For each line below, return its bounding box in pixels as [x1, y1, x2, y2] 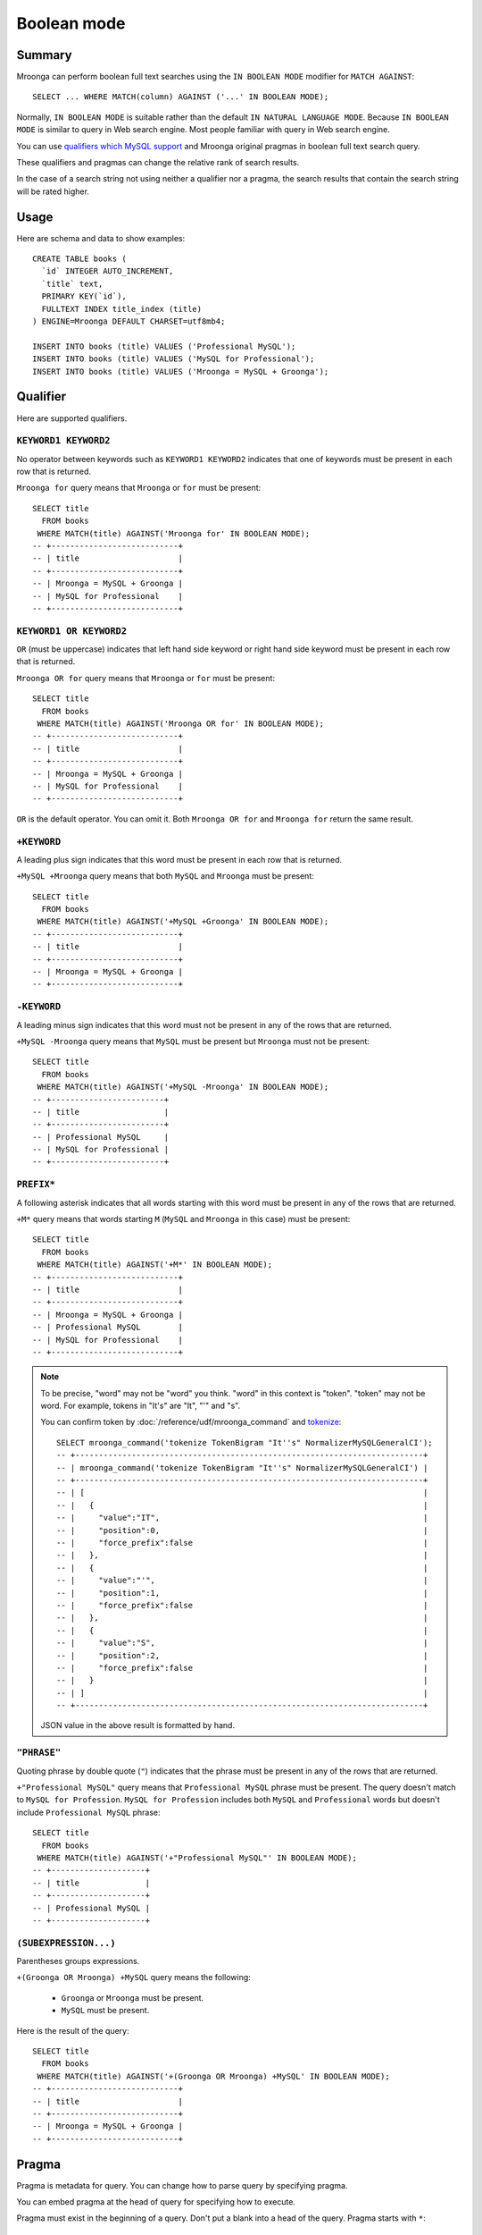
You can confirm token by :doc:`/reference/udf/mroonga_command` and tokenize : [40, 1417, 342, 1428]
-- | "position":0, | [56, 1525, 428, 1535]
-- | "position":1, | [56, 1588, 428, 1598]
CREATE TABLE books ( [32, 254, 127, 264]
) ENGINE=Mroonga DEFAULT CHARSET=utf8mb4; [32, 316, 226, 326]
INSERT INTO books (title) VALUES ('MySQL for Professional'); [32, 354, 315, 364]
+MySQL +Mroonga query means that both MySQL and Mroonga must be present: [16, 871, 314, 881]
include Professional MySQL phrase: [16, 1807, 161, 1818]
